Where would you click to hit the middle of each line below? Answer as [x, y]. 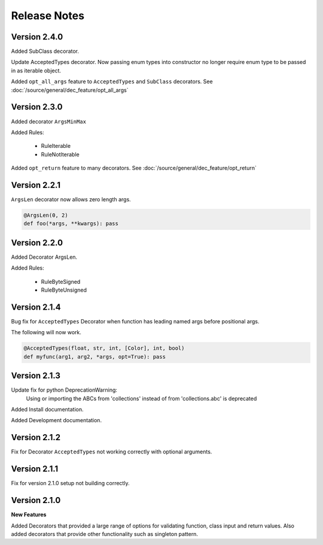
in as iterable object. [36, 70]
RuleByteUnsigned [64, 290]
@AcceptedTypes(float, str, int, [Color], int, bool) [104, 348]
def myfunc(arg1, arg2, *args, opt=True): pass [95, 357]
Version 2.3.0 [37, 107]
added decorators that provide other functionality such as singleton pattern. [105, 534]
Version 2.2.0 [37, 243]
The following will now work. [46, 332]
